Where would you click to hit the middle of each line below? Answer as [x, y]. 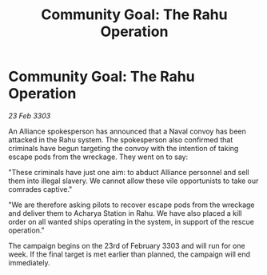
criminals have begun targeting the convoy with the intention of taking [124, 148]
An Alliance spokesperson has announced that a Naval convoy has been [127, 131]
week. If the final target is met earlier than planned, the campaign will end [129, 254]
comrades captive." [40, 189]
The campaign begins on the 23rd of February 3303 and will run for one [127, 245]
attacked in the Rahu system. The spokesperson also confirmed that [121, 139]
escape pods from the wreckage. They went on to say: [98, 157]
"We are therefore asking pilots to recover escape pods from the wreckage [132, 205]
